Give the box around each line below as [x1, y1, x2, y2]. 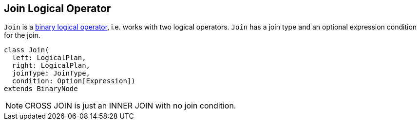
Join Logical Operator [4, 2, 111, 15]
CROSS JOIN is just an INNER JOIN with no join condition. [25, 101, 236, 111]
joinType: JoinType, [12, 69, 91, 77]
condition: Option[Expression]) [12, 77, 135, 85]
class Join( [4, 46, 49, 54]
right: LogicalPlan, [12, 62, 91, 70]
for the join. [4, 31, 40, 40]
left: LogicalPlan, [12, 54, 86, 62]
